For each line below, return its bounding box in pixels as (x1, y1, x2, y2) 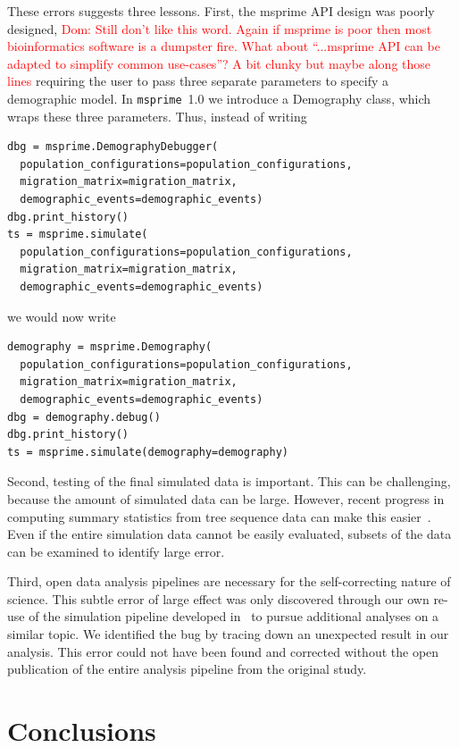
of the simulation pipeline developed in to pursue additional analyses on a (29, 607, 439, 626)
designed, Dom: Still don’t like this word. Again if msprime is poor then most (7, 19, 432, 38)
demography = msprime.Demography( (7, 340, 213, 354)
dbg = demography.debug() (7, 410, 161, 424)
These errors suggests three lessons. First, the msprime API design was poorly (7, 2, 435, 20)
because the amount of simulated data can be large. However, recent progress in (7, 489, 445, 508)
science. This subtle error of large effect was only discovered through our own (7, 589, 430, 608)
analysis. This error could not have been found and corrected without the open (7, 642, 439, 660)
